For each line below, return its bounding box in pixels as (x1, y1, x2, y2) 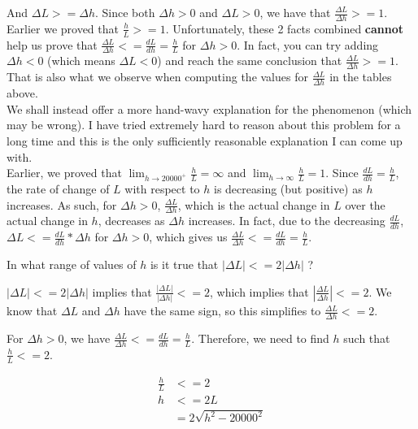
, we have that (259, 4, 331, 20)
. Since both (95, 4, 155, 20)
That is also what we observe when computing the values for (7, 68, 308, 85)
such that (343, 330, 390, 347)
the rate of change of (7, 180, 110, 197)
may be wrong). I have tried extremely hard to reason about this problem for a (7, 116, 401, 133)
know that (7, 302, 58, 319)
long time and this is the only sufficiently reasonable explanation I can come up (7, 132, 403, 149)
